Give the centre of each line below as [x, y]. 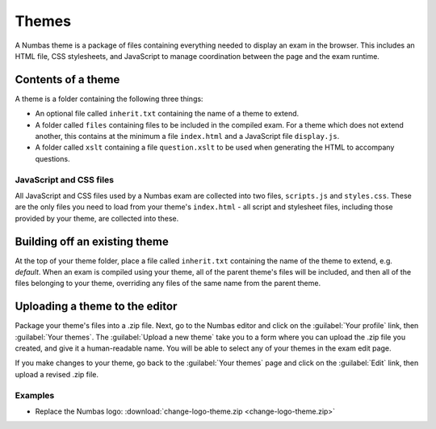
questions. [52, 158]
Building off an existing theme [92, 241]
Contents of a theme [67, 80]
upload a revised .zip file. [57, 374]
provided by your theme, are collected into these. [97, 218]
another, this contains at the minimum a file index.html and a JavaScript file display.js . [187, 137]
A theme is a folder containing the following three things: [109, 99]
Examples [35, 395]
